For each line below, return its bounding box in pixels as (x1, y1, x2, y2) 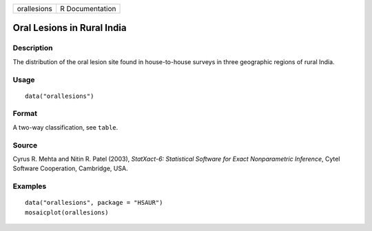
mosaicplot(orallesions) (25, 208, 109, 217)
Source (12, 140, 38, 150)
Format (12, 109, 38, 119)
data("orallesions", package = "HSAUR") (25, 199, 163, 207)
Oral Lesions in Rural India (12, 22, 127, 34)
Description (12, 43, 53, 53)
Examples (12, 181, 47, 191)
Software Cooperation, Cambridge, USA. (12, 164, 128, 172)
